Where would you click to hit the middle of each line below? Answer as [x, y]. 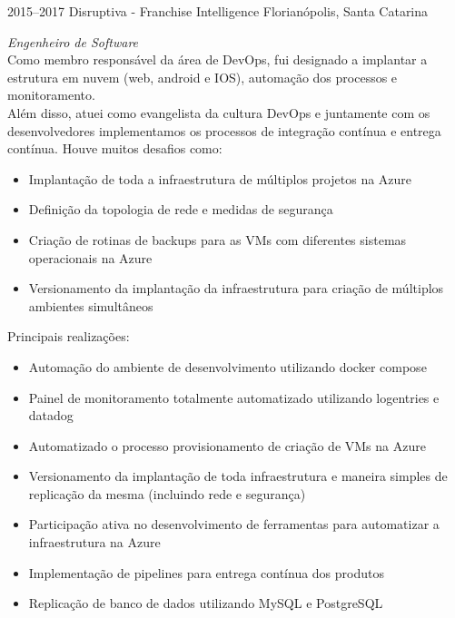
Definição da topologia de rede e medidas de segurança [181, 209]
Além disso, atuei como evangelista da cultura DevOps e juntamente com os [219, 112]
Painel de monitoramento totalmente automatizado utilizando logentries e [234, 397]
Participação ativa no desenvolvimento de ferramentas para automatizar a [234, 524]
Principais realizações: [69, 336]
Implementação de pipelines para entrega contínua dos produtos [206, 572]
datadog [51, 415]
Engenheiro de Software [73, 41]
